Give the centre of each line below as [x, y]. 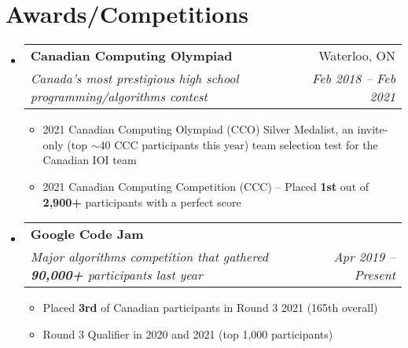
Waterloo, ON [357, 56]
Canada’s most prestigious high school [134, 79]
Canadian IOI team [90, 160]
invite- [373, 129]
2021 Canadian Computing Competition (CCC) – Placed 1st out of [206, 186]
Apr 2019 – [364, 257]
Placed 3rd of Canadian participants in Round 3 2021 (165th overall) [210, 308]
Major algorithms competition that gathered [149, 257]
